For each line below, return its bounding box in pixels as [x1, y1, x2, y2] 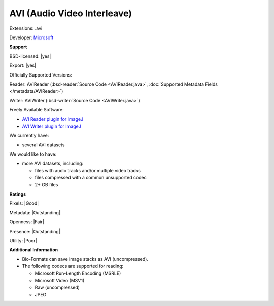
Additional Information [9, 247, 58, 253]
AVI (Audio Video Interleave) [9, 8, 132, 19]
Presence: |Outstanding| [9, 228, 60, 234]
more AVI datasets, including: [22, 160, 84, 167]
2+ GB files [35, 181, 58, 187]
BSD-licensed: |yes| [9, 53, 51, 59]
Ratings [9, 190, 26, 197]
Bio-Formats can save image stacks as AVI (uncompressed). [22, 256, 148, 262]
